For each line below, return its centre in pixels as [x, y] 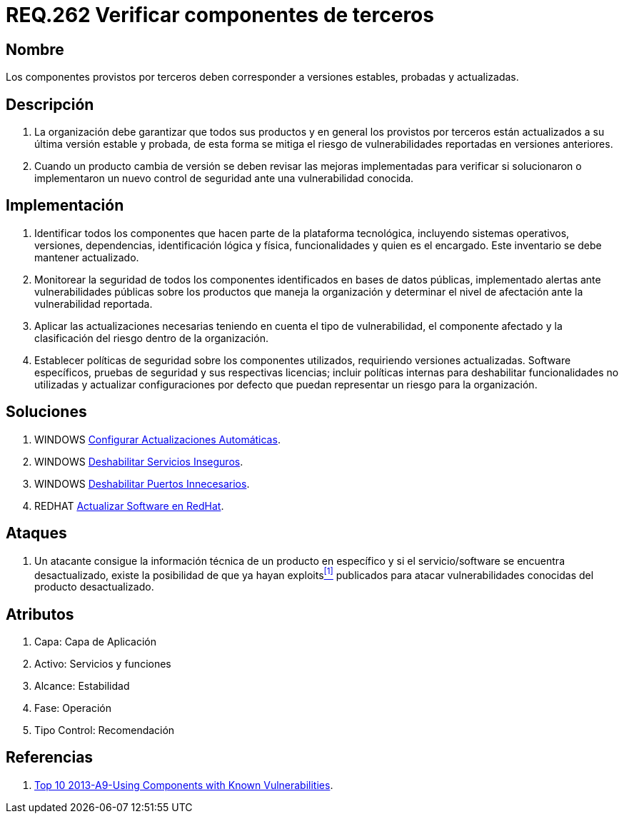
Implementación [65, 206]
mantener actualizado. [87, 257]
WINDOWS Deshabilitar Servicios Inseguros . [139, 461]
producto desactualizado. [94, 587]
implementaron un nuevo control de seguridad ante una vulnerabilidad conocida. [224, 179]
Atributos [40, 614]
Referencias [50, 758]
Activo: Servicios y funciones [103, 664]
